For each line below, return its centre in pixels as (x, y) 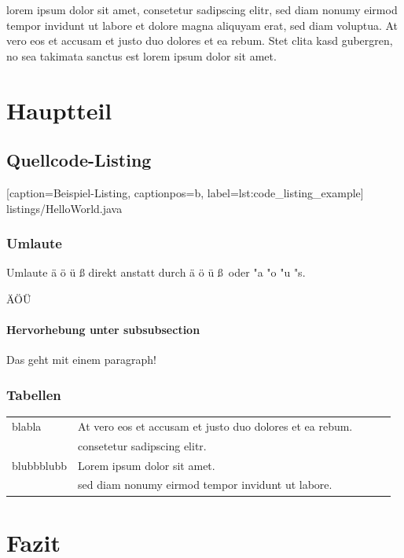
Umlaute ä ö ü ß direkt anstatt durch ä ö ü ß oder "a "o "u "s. (156, 272)
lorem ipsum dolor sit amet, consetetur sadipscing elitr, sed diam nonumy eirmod (202, 9)
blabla (27, 426)
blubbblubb (40, 465)
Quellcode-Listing (79, 160)
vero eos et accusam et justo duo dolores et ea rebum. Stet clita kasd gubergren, (200, 40)
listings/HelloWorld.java (64, 208)
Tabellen (34, 394)
